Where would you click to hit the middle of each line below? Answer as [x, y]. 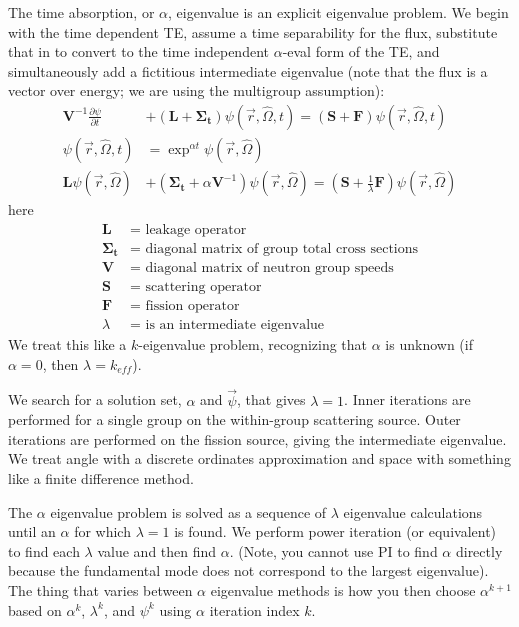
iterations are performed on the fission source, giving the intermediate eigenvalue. [257, 438]
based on [35, 609]
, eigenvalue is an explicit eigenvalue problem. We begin [338, 12]
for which [102, 531]
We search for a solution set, [95, 399]
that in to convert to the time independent [138, 51]
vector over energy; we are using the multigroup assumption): [196, 90]
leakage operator [196, 229]
